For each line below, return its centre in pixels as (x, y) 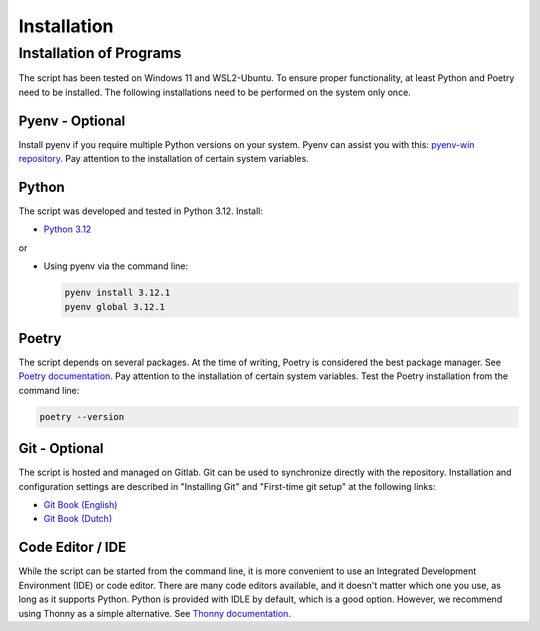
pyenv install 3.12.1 (117, 293)
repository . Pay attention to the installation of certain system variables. (163, 159)
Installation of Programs (100, 53)
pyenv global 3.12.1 (114, 306)
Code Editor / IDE (72, 547)
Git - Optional (61, 448)
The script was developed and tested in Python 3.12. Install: (141, 211)
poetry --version (82, 416)
